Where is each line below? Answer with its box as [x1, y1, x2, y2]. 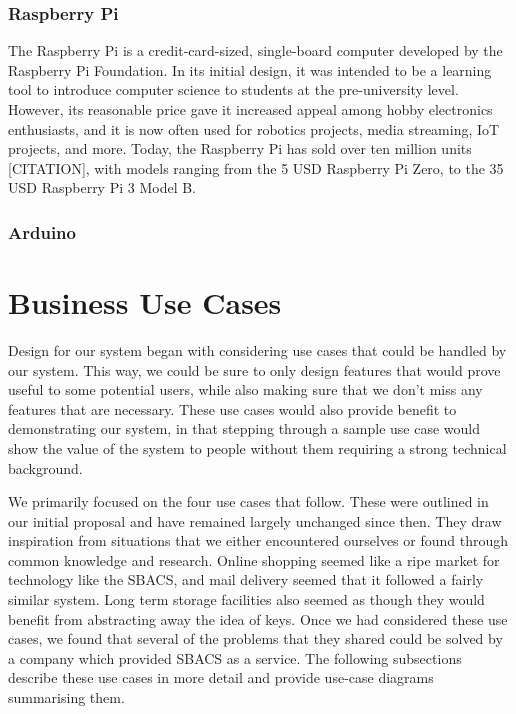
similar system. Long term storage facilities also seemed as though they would [8, 589, 485, 610]
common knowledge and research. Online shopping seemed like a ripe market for [8, 549, 500, 570]
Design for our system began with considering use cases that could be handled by [8, 339, 507, 360]
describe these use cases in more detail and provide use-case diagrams [8, 667, 434, 688]
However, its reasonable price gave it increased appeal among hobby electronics [8, 99, 493, 119]
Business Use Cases [8, 282, 282, 322]
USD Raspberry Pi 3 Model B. [8, 177, 197, 198]
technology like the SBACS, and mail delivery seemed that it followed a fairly [8, 569, 484, 590]
